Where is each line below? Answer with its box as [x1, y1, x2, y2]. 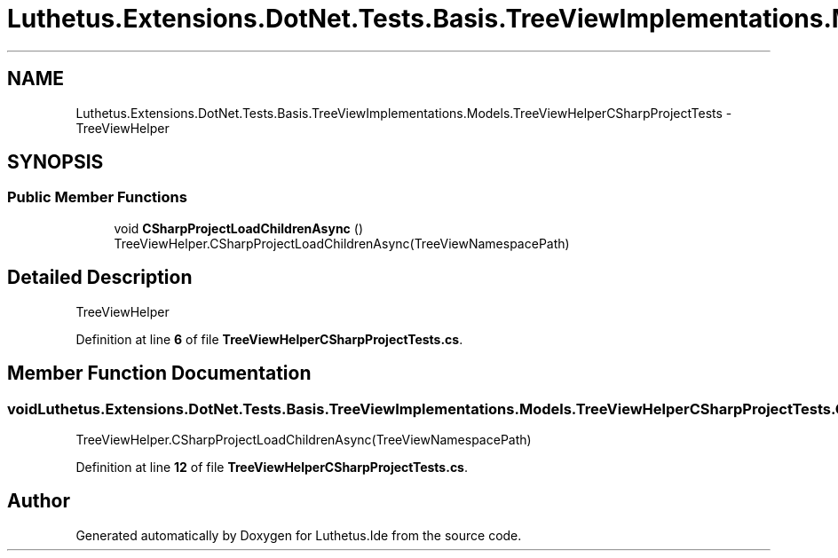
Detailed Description [7, 266, 193, 289]
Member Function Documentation [7, 362, 312, 385]
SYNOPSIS [7, 151, 104, 174]
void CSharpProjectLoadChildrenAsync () [114, 220, 363, 236]
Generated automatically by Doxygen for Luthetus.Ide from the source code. [75, 527, 522, 543]
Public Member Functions [7, 188, 187, 207]
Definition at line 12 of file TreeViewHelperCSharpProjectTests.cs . [75, 459, 469, 475]
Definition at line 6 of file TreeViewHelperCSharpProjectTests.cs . [75, 331, 463, 347]
